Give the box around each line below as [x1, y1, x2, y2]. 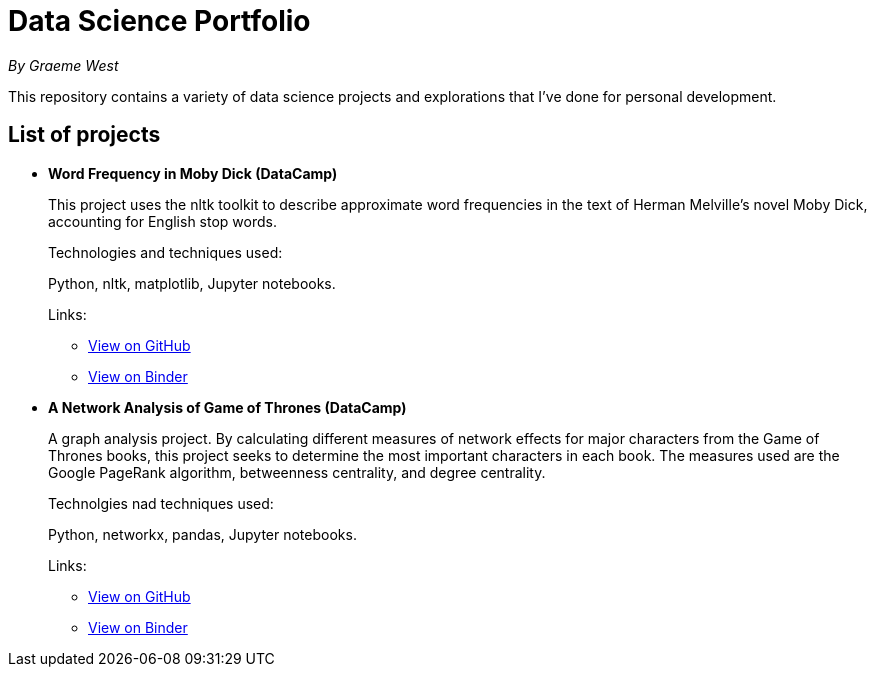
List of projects [8, 122, 161, 148]
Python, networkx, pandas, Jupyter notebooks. [48, 525, 357, 543]
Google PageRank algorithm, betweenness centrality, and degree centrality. [48, 463, 546, 481]
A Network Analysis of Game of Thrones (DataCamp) [48, 398, 407, 416]
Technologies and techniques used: [48, 243, 283, 261]
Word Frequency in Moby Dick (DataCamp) [48, 164, 338, 182]
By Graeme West [8, 56, 119, 74]
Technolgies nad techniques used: [48, 494, 274, 512]
